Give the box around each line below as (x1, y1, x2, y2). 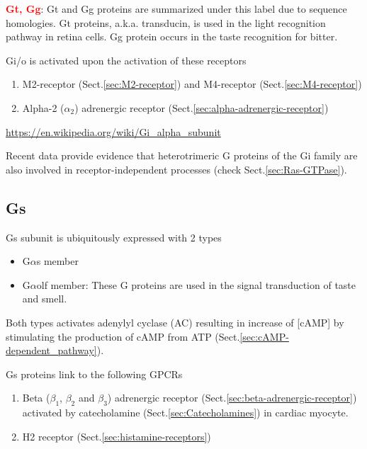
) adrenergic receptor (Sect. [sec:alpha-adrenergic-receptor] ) (74, 100, 329, 115)
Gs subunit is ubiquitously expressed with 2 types (6, 229, 222, 244)
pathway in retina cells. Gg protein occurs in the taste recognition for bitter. (6, 29, 338, 44)
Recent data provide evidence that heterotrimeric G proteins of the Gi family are (6, 148, 358, 163)
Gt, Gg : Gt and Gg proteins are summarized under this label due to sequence (6, 1, 347, 16)
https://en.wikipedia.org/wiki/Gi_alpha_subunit (6, 124, 221, 139)
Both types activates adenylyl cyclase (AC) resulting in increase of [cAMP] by (6, 314, 344, 329)
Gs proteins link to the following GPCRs (6, 366, 183, 381)
